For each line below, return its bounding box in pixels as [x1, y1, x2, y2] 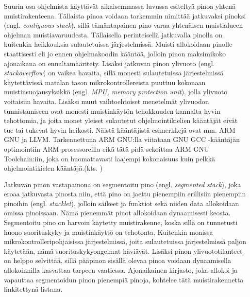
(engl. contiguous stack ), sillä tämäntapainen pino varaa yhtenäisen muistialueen [4, 20, 243, 30]
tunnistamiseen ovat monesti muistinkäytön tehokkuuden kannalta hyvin [4, 105, 221, 116]
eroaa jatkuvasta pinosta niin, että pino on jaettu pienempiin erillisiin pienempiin [4, 189, 246, 199]
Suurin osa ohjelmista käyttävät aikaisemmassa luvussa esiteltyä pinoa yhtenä [4, 1, 236, 11]
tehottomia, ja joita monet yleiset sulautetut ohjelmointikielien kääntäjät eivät [4, 115, 238, 125]
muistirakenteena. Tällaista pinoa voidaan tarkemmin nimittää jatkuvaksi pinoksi [4, 10, 246, 20]
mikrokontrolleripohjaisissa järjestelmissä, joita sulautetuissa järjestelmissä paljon [4, 236, 246, 246]
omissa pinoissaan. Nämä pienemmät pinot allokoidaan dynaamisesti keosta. [4, 208, 231, 218]
